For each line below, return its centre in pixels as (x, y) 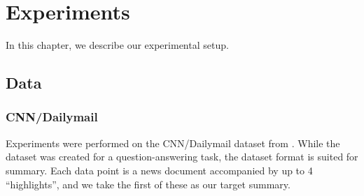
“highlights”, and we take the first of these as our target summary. (148, 184)
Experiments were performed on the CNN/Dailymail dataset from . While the (173, 143)
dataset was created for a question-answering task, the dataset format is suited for (182, 157)
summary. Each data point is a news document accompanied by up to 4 (159, 170)
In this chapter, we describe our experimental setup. (117, 45)
